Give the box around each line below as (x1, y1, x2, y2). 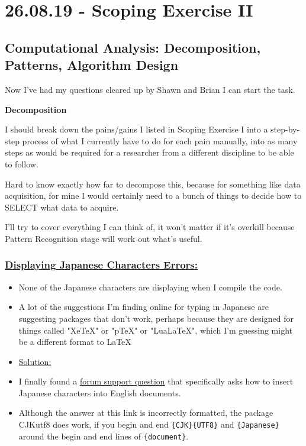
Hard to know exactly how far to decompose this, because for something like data (5, 177, 301, 190)
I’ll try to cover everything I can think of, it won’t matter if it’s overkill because (5, 221, 295, 233)
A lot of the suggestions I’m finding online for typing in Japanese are (18, 300, 269, 313)
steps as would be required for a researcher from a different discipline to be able (5, 146, 294, 159)
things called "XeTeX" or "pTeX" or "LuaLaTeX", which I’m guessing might (18, 324, 292, 336)
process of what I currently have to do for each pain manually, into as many (22, 134, 298, 147)
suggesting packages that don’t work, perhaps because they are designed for (18, 312, 294, 324)
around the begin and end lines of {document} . (18, 429, 189, 442)
